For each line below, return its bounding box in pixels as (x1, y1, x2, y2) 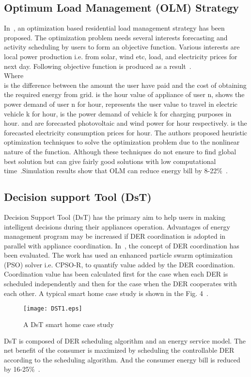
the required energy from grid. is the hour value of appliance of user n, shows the (4, 89, 245, 99)
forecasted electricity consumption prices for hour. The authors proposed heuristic (4, 127, 248, 137)
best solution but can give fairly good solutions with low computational (4, 156, 216, 166)
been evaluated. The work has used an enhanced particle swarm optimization (4, 250, 233, 260)
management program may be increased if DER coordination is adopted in (4, 231, 226, 241)
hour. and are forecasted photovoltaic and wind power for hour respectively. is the (4, 118, 247, 128)
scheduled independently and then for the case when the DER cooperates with (4, 279, 237, 289)
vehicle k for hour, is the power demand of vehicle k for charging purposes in (4, 108, 232, 118)
